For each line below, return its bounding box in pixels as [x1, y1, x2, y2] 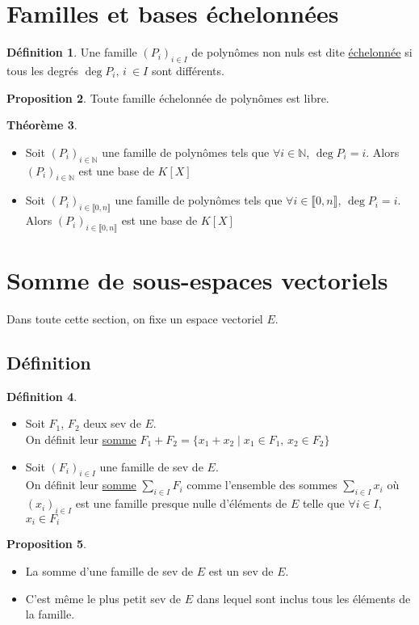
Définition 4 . [6, 387, 78, 404]
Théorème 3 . [6, 116, 78, 133]
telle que [302, 495, 345, 512]
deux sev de [83, 415, 141, 432]
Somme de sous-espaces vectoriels [6, 264, 388, 297]
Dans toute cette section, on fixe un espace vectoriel [6, 310, 263, 327]
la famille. [25, 606, 75, 623]
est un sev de [208, 563, 274, 580]
